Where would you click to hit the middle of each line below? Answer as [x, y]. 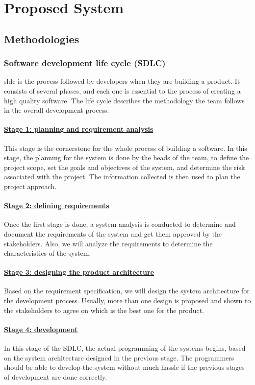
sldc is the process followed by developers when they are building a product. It [122, 81]
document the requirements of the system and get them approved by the [113, 233]
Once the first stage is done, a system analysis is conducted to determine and [120, 224]
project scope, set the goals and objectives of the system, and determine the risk [125, 167]
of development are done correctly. [56, 376]
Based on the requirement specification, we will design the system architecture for [127, 291]
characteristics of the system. [48, 253]
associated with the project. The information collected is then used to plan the [122, 177]
